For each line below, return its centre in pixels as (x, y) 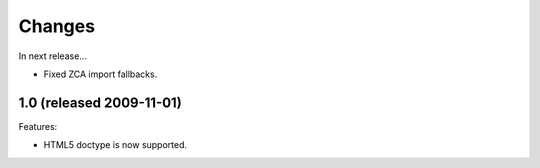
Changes (56, 26)
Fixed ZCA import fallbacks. (100, 74)
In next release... (52, 56)
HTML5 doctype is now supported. (115, 145)
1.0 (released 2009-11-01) (100, 102)
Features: (38, 126)
